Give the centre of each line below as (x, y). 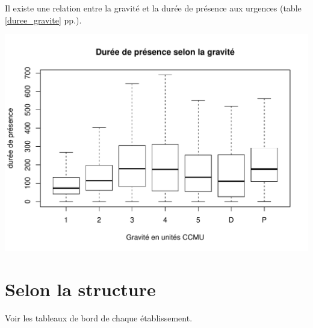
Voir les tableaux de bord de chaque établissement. (99, 317)
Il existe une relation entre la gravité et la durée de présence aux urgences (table (153, 8)
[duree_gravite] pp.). (43, 20)
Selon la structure (80, 289)
